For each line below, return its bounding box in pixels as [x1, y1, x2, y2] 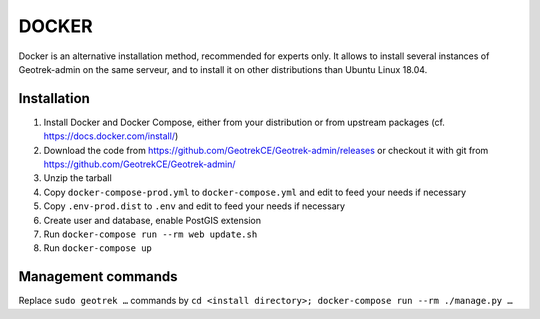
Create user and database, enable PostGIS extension [43, 214, 262, 226]
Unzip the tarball [43, 172, 112, 184]
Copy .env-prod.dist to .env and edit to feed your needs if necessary [43, 200, 345, 212]
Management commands [18, 268, 179, 285]
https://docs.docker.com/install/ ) [43, 130, 179, 142]
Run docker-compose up [43, 242, 152, 254]
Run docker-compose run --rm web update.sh [43, 228, 258, 240]
